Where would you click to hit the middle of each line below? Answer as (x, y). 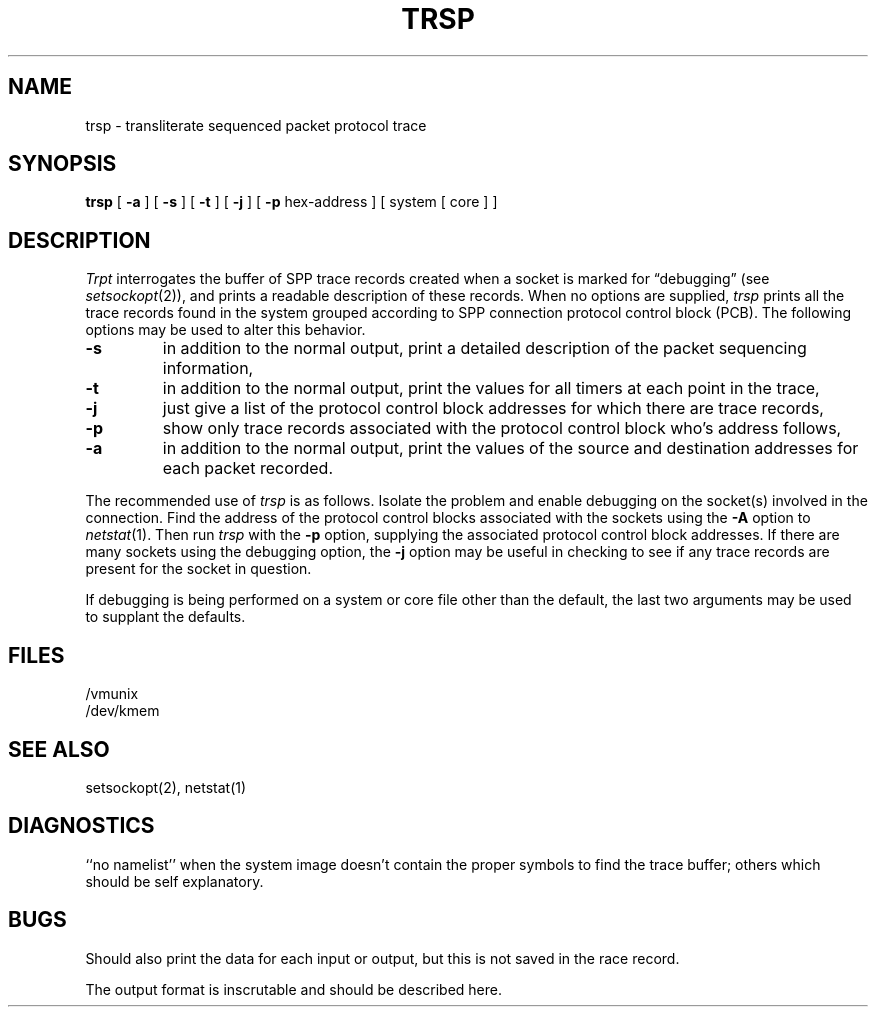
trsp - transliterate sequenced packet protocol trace (256, 125)
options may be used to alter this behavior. (225, 330)
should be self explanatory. (174, 881)
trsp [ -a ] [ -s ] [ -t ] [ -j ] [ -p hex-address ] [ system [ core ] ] (291, 202)
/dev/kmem (122, 711)
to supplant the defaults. (165, 617)
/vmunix (112, 694)
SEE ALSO (59, 749)
